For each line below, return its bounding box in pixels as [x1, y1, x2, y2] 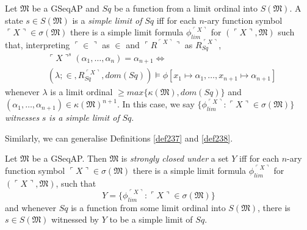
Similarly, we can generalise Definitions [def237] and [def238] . [5, 131, 233, 144]
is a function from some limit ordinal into [71, 201, 226, 214]
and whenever [5, 201, 57, 214]
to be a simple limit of [109, 213, 193, 226]
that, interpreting [5, 38, 70, 51]
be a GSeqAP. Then [32, 152, 107, 165]
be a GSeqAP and [32, 2, 99, 14]
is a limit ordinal [50, 85, 113, 98]
